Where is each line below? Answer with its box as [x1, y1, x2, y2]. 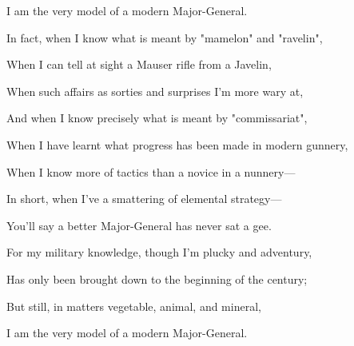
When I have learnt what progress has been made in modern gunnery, [6, 136, 348, 153]
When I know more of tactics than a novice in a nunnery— [6, 163, 296, 180]
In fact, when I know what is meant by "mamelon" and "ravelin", [6, 29, 323, 46]
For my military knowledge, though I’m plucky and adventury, [6, 244, 312, 260]
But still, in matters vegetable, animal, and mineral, [6, 297, 261, 314]
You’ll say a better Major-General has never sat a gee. [6, 217, 272, 233]
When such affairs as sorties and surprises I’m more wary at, [6, 82, 304, 99]
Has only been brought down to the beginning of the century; [6, 270, 308, 287]
